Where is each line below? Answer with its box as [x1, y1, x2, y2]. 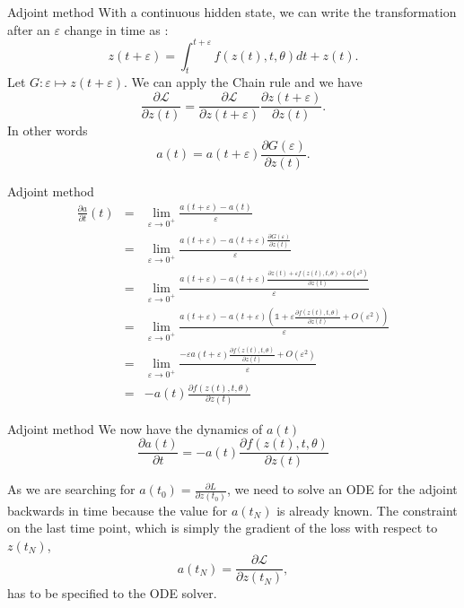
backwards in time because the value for [7, 500, 228, 519]
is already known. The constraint [276, 500, 458, 519]
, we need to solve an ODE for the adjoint [227, 480, 458, 499]
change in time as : [64, 20, 169, 39]
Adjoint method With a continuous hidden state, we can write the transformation [7, 3, 457, 21]
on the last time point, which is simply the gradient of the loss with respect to [7, 518, 438, 537]
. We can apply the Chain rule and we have [123, 73, 363, 91]
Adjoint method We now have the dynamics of [7, 419, 263, 438]
